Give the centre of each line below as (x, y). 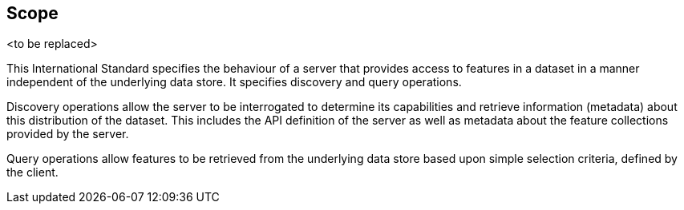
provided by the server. (68, 134)
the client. (32, 172)
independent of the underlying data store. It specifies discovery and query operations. (234, 82)
